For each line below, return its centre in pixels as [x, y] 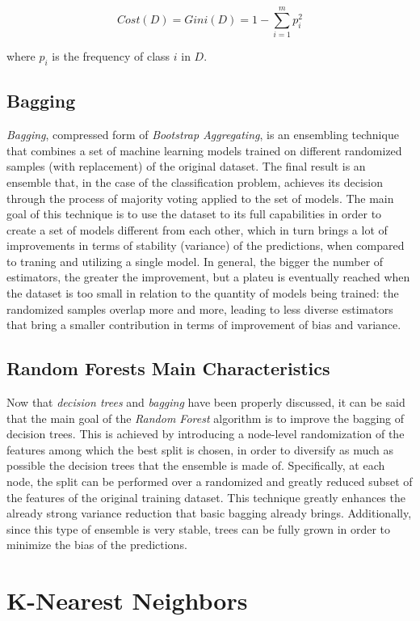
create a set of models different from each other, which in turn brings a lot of [197, 229]
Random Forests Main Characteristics [168, 368]
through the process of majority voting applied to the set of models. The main [200, 198]
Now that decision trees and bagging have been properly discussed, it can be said [206, 402]
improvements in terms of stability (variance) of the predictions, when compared [206, 245]
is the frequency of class [111, 56]
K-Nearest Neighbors [127, 600]
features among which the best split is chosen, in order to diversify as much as [200, 449]
